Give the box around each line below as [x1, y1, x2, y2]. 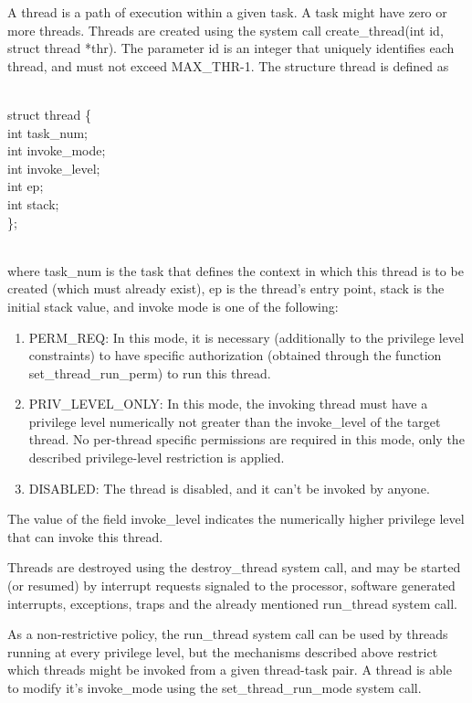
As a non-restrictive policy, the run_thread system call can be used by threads [7, 624, 448, 644]
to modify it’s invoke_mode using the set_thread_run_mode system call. [7, 678, 422, 697]
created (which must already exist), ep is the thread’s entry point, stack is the [7, 279, 445, 298]
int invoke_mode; [7, 141, 106, 160]
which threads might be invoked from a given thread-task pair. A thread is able [7, 660, 452, 679]
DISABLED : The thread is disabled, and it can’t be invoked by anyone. [28, 478, 430, 497]
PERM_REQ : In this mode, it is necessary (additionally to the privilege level [28, 327, 465, 346]
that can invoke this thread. [7, 527, 163, 546]
